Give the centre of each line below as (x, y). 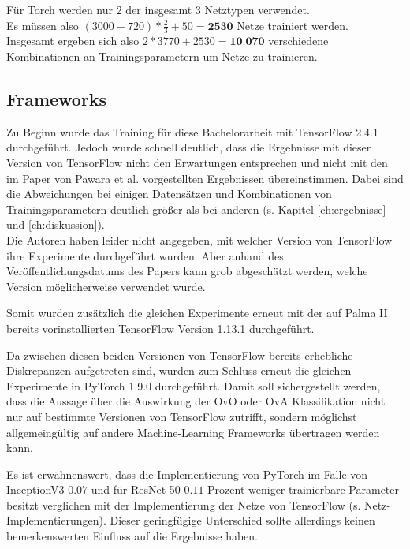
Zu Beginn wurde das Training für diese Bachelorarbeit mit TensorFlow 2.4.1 (193, 131)
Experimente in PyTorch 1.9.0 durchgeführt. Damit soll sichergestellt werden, (194, 385)
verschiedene (298, 41)
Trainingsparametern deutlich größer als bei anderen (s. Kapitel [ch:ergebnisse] (196, 209)
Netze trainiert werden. (293, 25)
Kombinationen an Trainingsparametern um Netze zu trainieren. (162, 56)
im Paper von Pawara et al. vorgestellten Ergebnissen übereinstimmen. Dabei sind (205, 178)
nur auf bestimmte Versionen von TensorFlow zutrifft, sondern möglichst (182, 416)
